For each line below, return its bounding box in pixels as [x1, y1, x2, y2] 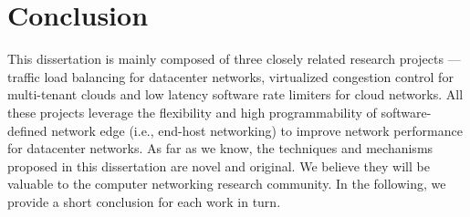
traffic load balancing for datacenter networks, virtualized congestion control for [7, 67, 454, 86]
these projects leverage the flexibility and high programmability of [7, 102, 377, 121]
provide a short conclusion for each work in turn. [7, 191, 281, 211]
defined [7, 120, 47, 139]
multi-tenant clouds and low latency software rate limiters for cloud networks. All [7, 85, 464, 104]
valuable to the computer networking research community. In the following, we [7, 174, 446, 193]
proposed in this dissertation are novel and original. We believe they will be [7, 156, 430, 175]
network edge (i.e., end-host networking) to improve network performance [51, 120, 463, 139]
